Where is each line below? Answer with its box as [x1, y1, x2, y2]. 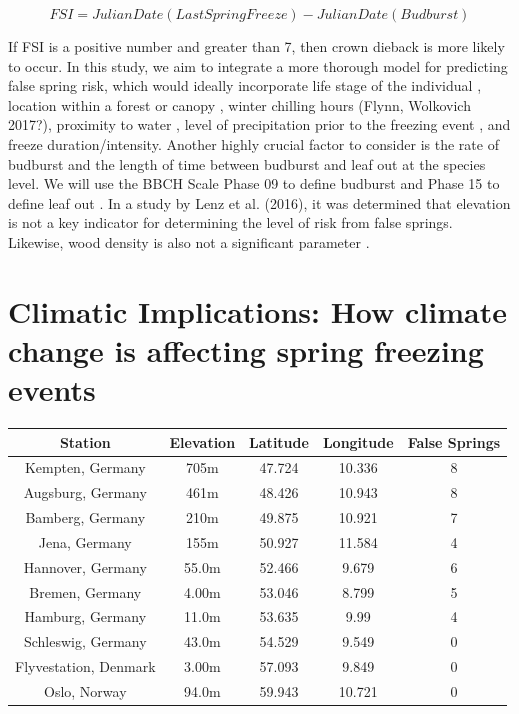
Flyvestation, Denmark [15, 656, 156, 677]
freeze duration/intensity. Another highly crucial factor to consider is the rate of [8, 133, 499, 154]
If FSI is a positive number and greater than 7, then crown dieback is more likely [8, 36, 505, 56]
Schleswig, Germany [23, 631, 147, 652]
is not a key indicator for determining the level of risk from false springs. [8, 212, 453, 233]
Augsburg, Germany [23, 482, 147, 503]
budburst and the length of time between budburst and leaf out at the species [8, 153, 486, 174]
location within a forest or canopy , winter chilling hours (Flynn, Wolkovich [8, 94, 471, 115]
